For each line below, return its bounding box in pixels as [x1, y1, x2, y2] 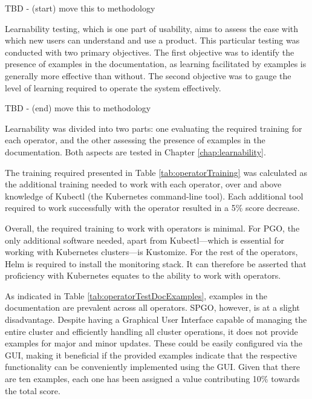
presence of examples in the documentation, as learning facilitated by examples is [5, 57, 307, 70]
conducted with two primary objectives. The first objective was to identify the [5, 45, 294, 58]
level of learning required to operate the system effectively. [5, 81, 221, 94]
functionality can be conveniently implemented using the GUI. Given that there [5, 360, 300, 373]
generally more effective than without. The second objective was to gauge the [5, 69, 291, 82]
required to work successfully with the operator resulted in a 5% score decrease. [5, 201, 300, 214]
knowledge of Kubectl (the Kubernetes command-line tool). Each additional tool [5, 189, 304, 202]
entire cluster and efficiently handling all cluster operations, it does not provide [5, 325, 298, 337]
